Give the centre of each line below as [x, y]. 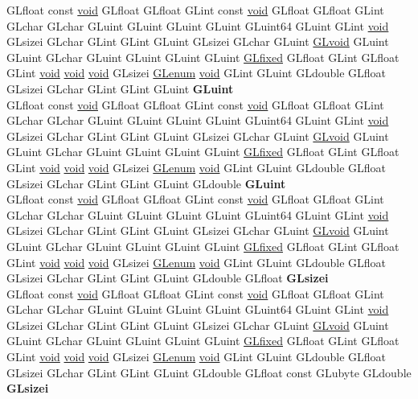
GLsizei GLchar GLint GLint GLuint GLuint [120, 88]
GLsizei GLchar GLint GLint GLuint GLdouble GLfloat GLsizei [168, 278]
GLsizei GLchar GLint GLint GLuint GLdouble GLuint [146, 183]
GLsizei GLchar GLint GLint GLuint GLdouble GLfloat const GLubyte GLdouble [209, 372]
